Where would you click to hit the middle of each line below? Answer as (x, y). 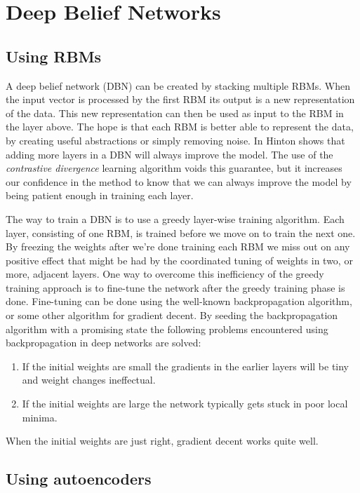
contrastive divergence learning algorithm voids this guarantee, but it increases (174, 168)
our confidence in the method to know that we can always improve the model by (179, 181)
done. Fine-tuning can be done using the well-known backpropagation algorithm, (179, 301)
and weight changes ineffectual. (89, 380)
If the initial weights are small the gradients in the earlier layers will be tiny (186, 366)
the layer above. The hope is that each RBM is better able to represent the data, (180, 127)
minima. (40, 417)
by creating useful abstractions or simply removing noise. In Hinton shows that (175, 140)
